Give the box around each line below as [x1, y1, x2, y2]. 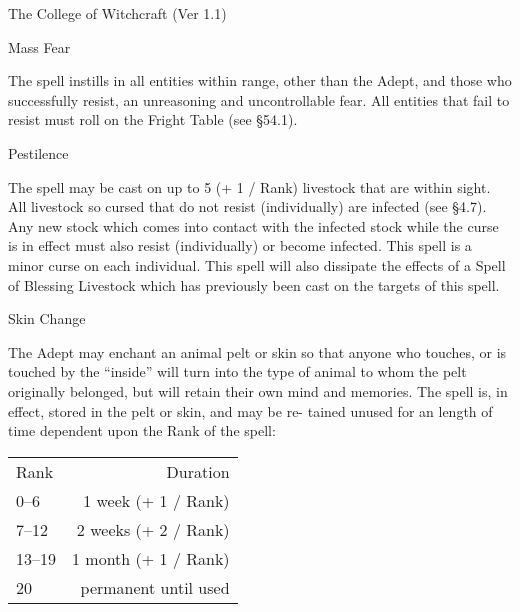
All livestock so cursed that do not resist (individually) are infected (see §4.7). [8, 196, 487, 217]
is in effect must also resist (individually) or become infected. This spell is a [8, 235, 472, 256]
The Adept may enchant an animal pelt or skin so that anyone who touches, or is [8, 341, 507, 362]
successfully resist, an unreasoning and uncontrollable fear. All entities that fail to [8, 89, 510, 110]
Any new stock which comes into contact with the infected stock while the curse [8, 215, 499, 236]
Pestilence [8, 142, 69, 163]
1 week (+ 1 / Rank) [83, 488, 230, 512]
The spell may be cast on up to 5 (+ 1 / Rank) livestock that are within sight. [8, 176, 491, 197]
